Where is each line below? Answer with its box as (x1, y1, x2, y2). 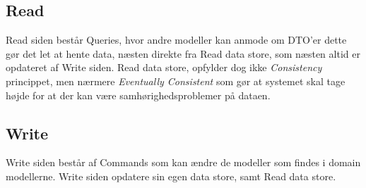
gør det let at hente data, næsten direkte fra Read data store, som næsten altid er (6, 46, 360, 61)
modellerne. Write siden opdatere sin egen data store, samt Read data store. (6, 168, 336, 183)
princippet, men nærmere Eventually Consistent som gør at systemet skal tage (6, 73, 346, 88)
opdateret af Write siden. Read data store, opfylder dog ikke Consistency (6, 60, 322, 75)
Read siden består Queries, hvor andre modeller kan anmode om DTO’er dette (6, 32, 347, 47)
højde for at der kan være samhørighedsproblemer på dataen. (6, 87, 271, 102)
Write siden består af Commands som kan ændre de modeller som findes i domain (6, 155, 361, 170)
